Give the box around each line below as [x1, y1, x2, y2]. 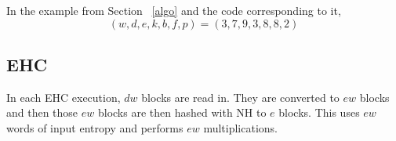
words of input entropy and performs [6, 119, 183, 136]
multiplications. [203, 119, 278, 136]
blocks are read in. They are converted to [141, 89, 340, 105]
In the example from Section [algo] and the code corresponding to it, [6, 2, 341, 18]
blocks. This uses [278, 104, 360, 121]
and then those [6, 104, 78, 121]
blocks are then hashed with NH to [97, 104, 267, 121]
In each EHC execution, [6, 89, 121, 105]
